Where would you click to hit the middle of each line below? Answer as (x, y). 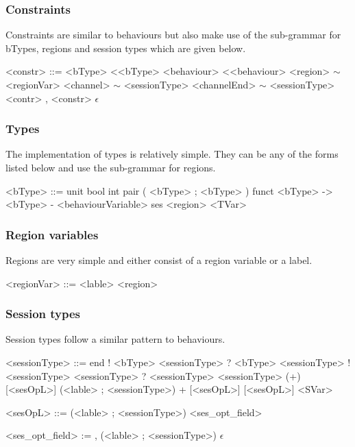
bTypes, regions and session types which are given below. (126, 48)
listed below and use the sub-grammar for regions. (111, 167)
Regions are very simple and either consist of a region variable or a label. (159, 260)
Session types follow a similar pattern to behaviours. (115, 339)
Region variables (52, 234)
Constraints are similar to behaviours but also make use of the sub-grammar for (173, 35)
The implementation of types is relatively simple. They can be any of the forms (172, 154)
